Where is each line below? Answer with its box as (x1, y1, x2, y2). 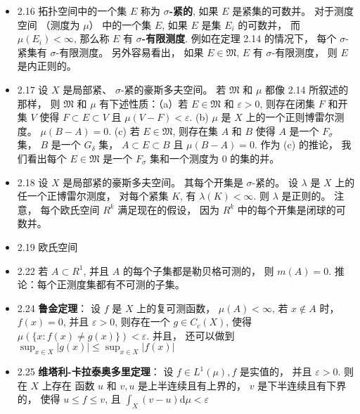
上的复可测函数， (136, 300, 216, 315)
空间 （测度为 (17, 17, 80, 32)
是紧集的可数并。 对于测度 (232, 4, 354, 18)
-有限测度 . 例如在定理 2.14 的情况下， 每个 (141, 31, 337, 46)
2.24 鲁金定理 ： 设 (17, 300, 101, 315)
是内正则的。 (17, 58, 77, 73)
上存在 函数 (41, 377, 95, 392)
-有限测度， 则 (271, 44, 337, 59)
